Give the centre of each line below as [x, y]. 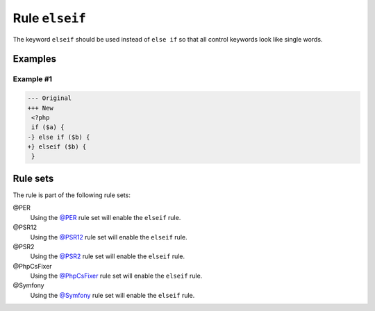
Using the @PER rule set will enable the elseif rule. [106, 217]
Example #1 [32, 79]
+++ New [40, 108]
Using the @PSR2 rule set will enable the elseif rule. [108, 256]
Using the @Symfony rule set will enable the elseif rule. [112, 295]
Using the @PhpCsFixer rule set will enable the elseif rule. [116, 276]
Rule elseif [49, 18]
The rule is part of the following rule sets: [72, 195]
